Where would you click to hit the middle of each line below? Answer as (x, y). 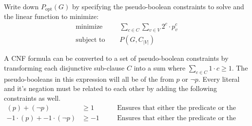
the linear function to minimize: (51, 16)
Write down (21, 6)
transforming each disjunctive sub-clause (64, 68)
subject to (90, 40)
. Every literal (219, 79)
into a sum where (160, 68)
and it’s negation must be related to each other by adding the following (110, 88)
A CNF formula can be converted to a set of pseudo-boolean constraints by (116, 58)
